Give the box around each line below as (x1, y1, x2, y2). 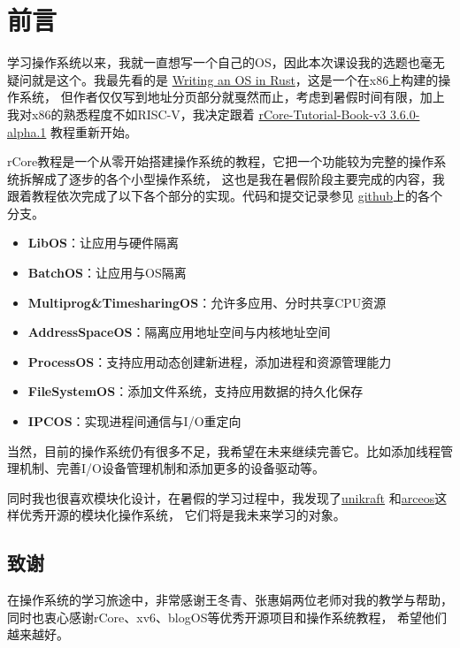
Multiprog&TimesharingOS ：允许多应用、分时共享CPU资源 (27, 293, 387, 311)
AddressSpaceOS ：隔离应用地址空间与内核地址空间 (27, 323, 331, 341)
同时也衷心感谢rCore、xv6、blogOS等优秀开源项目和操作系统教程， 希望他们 (7, 607, 448, 626)
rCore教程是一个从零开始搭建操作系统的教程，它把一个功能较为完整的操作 (7, 152, 434, 171)
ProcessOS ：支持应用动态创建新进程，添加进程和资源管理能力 (27, 352, 392, 370)
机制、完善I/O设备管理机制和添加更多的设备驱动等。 (19, 459, 325, 477)
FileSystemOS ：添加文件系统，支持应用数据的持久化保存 (27, 382, 364, 400)
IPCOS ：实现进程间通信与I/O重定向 (27, 412, 241, 431)
